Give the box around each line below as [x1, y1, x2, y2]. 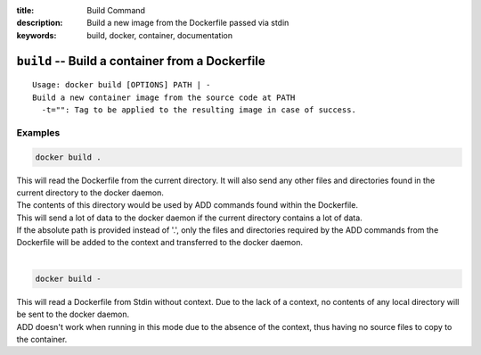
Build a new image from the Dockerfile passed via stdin [86, 18, 289, 29]
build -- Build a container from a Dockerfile [16, 54, 266, 69]
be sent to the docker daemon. [16, 309, 130, 320]
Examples [16, 126, 61, 138]
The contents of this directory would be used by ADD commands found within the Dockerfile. [16, 200, 358, 211]
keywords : [16, 29, 57, 40]
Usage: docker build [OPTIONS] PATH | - [32, 80, 211, 90]
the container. [16, 334, 68, 344]
